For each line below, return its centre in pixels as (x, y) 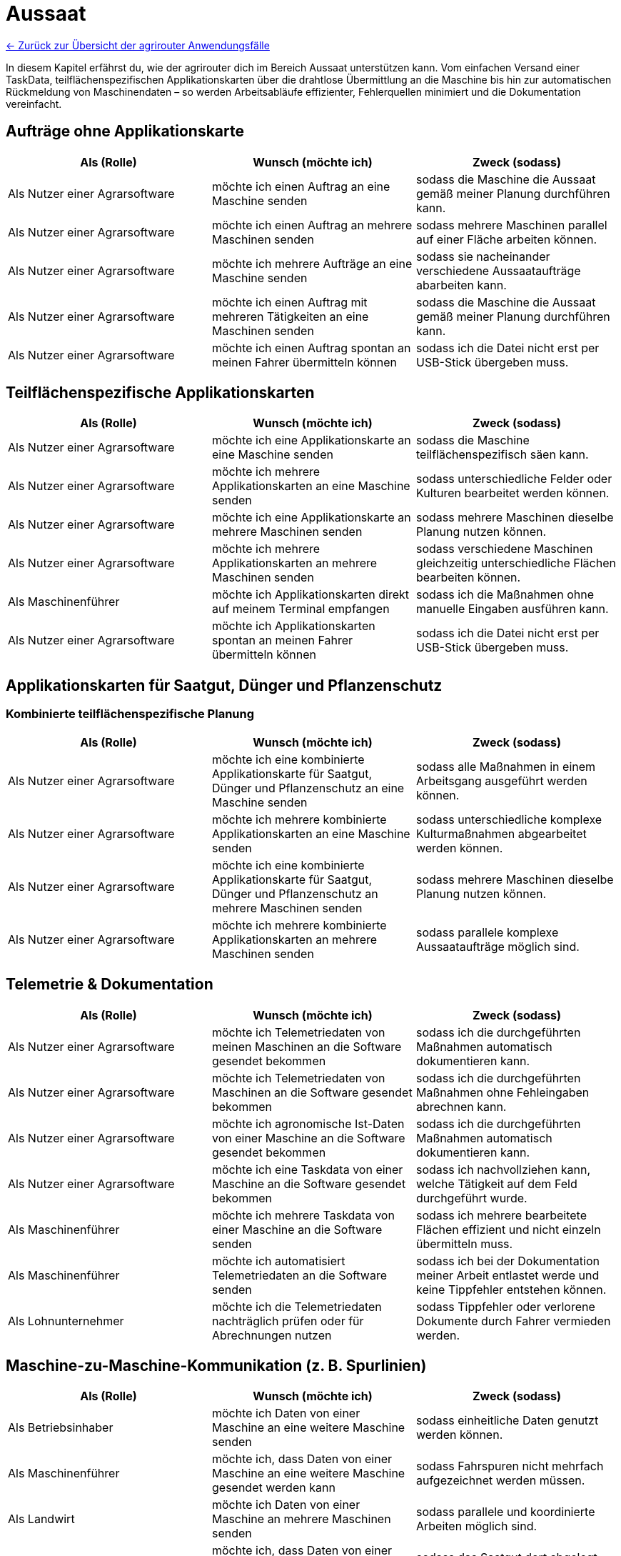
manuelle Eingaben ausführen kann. (512, 609)
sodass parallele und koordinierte (505, 1512)
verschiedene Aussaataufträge (498, 270)
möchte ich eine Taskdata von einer (307, 1169)
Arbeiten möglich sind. (476, 1526)
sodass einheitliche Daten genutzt (507, 1421)
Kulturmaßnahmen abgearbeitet (501, 833)
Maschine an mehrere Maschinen (301, 1519)
